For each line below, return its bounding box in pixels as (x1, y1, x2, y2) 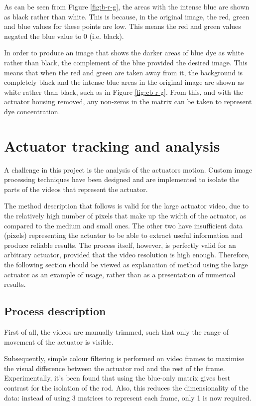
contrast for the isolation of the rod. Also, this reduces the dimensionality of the (4, 382, 249, 393)
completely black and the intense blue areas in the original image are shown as (4, 77, 244, 87)
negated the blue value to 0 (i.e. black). (4, 30, 124, 41)
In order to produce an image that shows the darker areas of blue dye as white (4, 47, 244, 58)
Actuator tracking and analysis (4, 135, 220, 156)
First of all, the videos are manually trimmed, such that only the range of (4, 326, 229, 337)
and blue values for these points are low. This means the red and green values (4, 21, 241, 31)
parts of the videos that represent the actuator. (4, 184, 148, 194)
